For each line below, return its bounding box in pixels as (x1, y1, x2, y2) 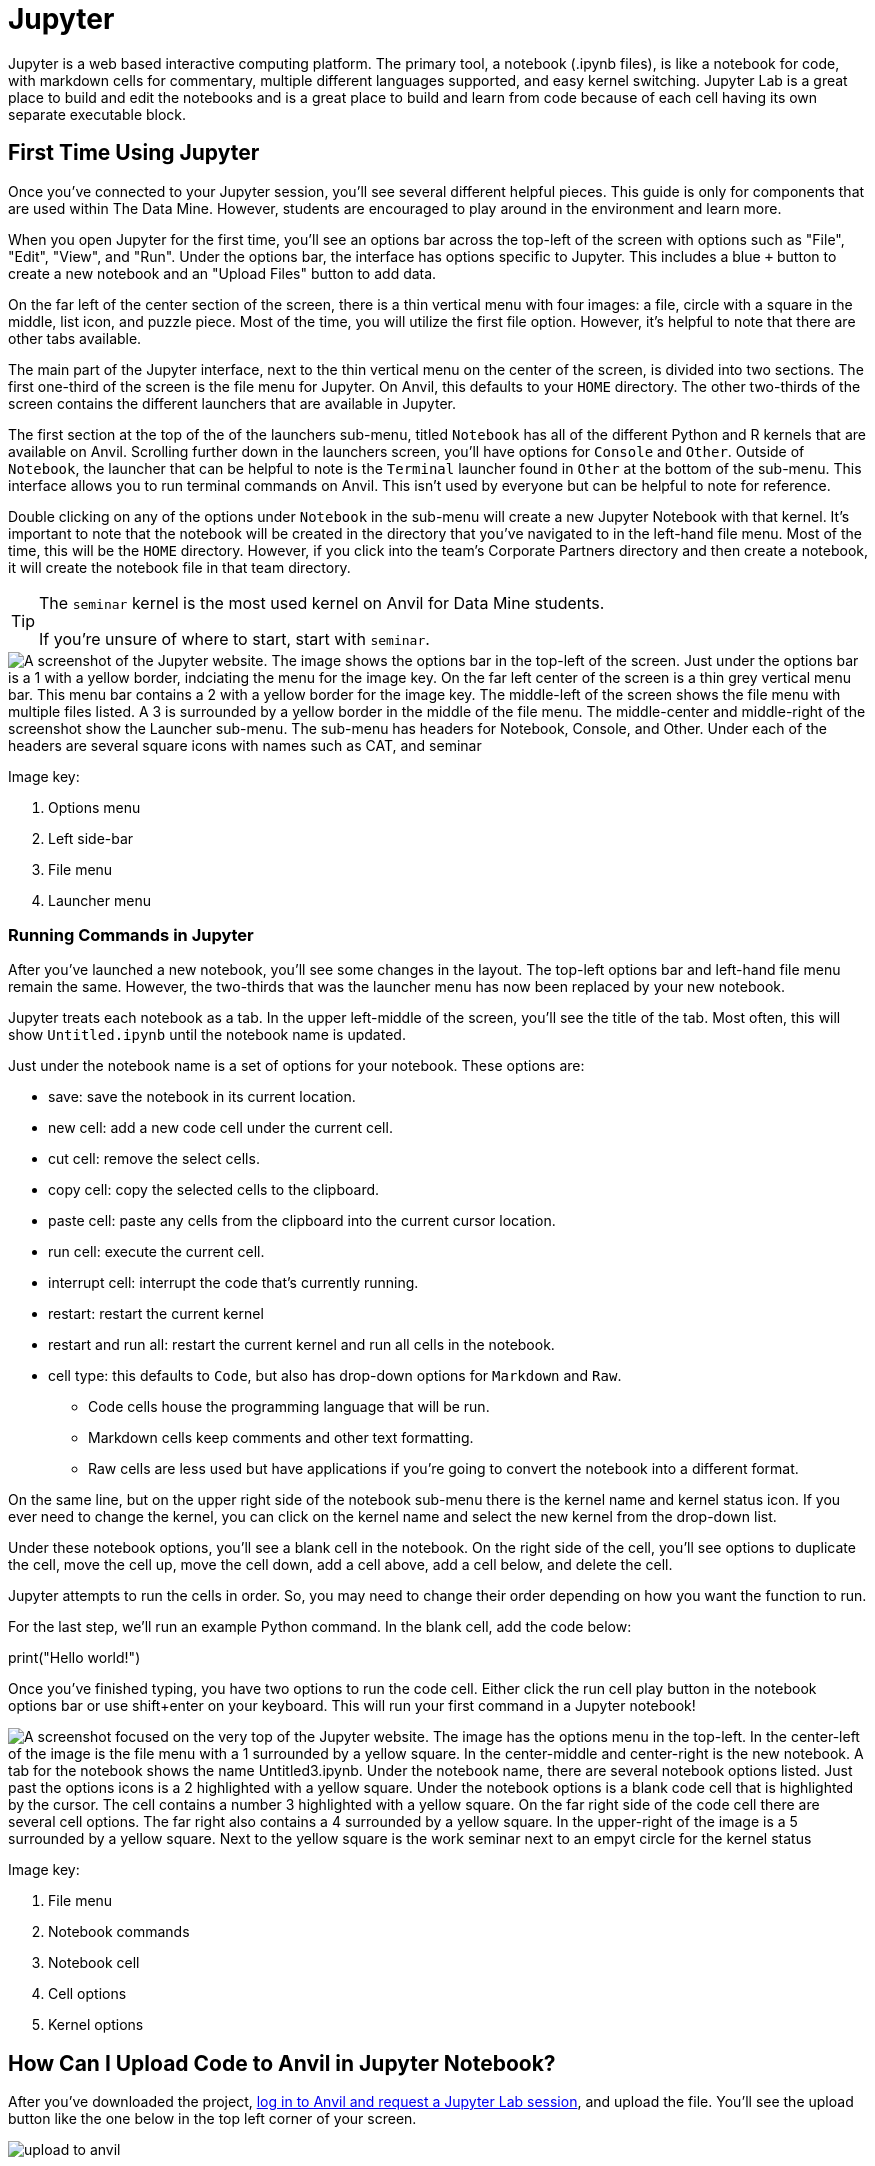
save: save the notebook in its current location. (48, 1088, 356, 1106)
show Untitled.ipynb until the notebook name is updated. (8, 1026, 406, 1044)
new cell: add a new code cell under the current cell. (48, 1119, 393, 1137)
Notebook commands (48, 1923, 190, 1941)
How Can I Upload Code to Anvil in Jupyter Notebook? (8, 2050, 556, 2076)
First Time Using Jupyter (8, 140, 260, 166)
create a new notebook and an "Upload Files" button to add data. (8, 264, 437, 282)
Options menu (48, 798, 141, 816)
